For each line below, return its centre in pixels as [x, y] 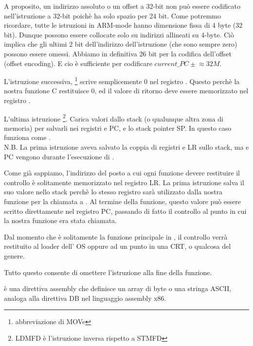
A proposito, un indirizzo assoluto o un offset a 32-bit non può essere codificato [122, 6]
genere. [14, 255]
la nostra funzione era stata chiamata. [61, 220]
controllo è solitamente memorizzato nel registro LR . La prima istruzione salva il [124, 182]
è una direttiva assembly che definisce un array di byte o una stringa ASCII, [118, 288]
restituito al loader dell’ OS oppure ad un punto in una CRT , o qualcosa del [117, 246]
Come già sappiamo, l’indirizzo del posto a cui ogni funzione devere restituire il [122, 173]
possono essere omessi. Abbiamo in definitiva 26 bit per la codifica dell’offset [118, 53]
